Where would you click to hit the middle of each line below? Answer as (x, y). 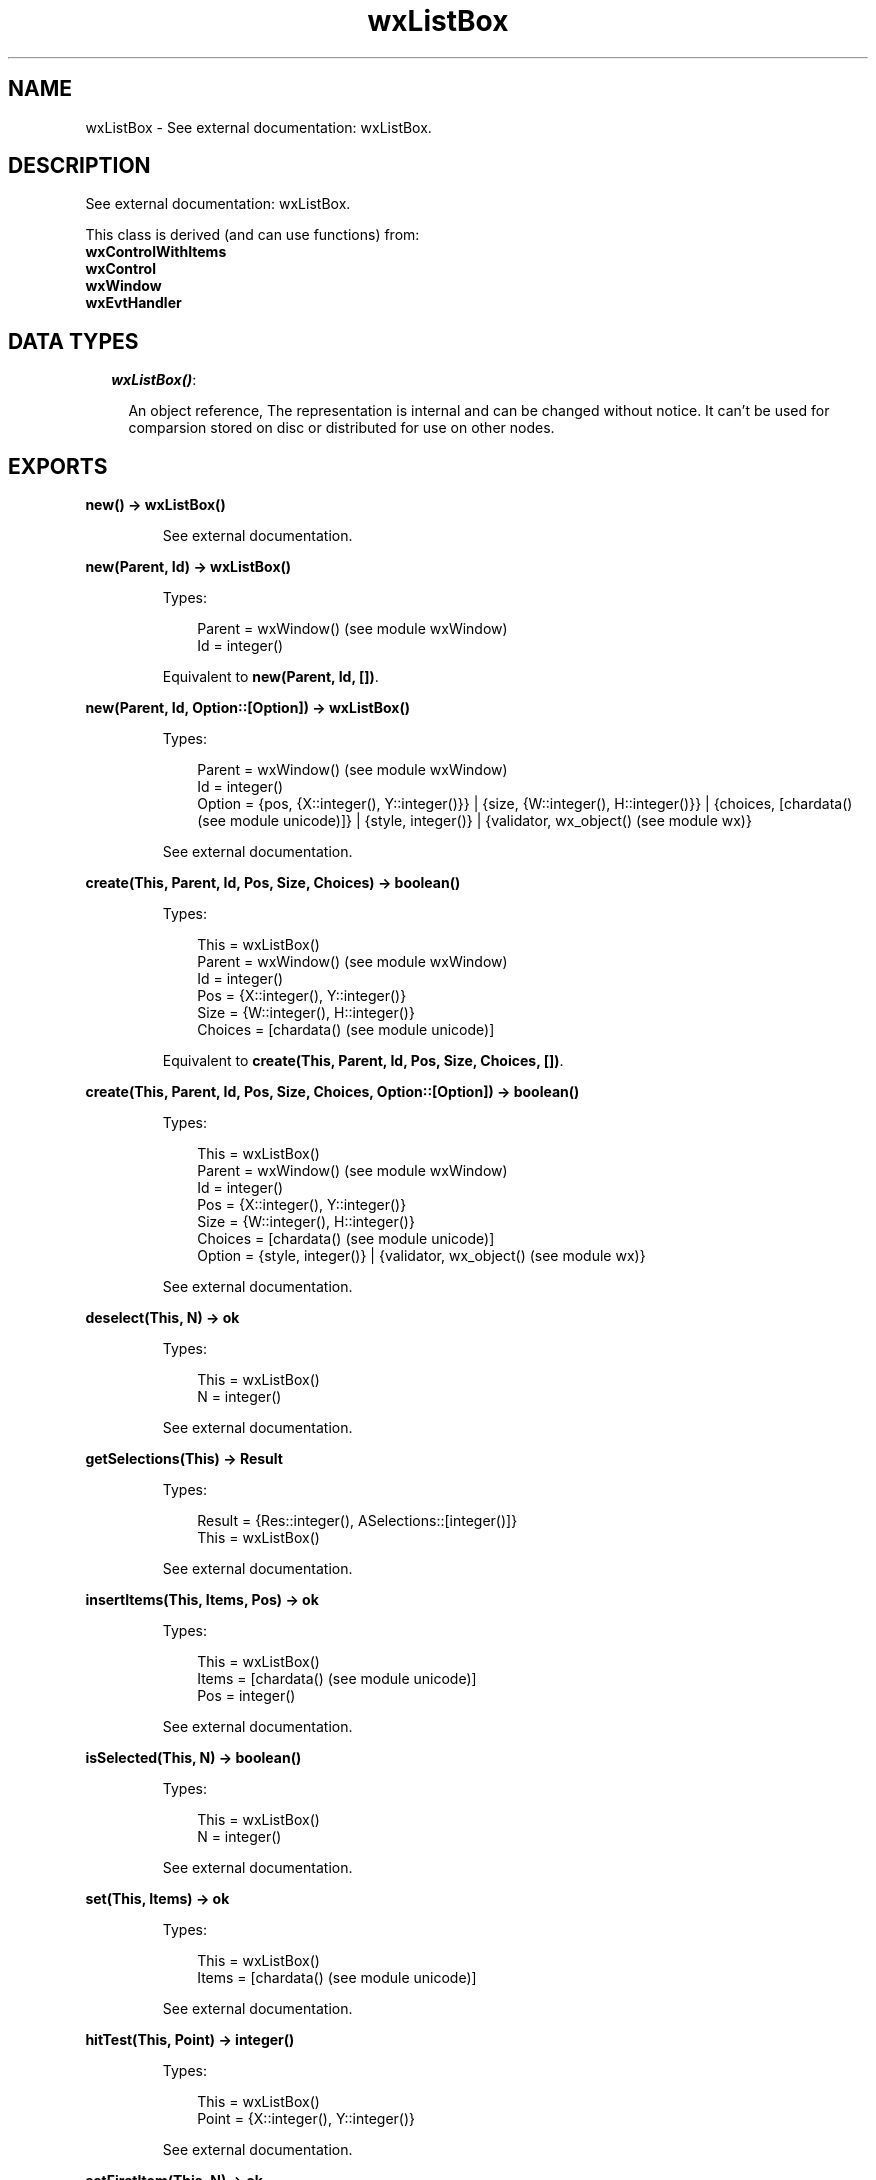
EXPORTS (58, 466)
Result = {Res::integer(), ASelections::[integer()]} (357, 1521)
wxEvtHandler (133, 303)
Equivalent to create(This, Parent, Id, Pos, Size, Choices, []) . (363, 1061)
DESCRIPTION (79, 166)
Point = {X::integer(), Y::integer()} (306, 2119)
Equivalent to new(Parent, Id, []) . (270, 677)
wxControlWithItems (156, 252)
